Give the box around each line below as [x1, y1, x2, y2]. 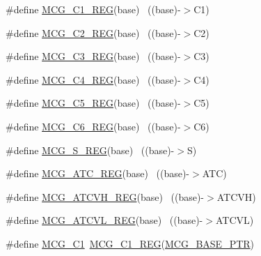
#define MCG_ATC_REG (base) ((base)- [6, 166, 190, 181]
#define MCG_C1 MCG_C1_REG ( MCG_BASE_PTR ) [6, 236, 255, 250]
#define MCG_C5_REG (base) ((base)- [6, 96, 181, 110]
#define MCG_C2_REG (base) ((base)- [6, 25, 181, 40]
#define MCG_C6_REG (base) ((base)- [6, 119, 181, 133]
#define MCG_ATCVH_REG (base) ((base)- [6, 189, 205, 204]
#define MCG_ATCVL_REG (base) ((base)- [6, 213, 203, 227]
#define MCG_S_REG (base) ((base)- [6, 142, 175, 157]
